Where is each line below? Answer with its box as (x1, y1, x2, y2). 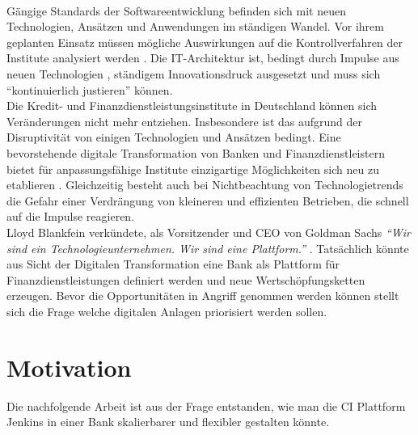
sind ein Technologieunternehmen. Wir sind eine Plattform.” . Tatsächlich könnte (6, 239, 409, 256)
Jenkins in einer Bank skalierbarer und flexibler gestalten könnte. (6, 413, 330, 430)
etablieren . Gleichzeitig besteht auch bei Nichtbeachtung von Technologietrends (6, 176, 403, 193)
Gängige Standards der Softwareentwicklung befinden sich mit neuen (6, 2, 347, 19)
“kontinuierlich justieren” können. (6, 81, 173, 98)
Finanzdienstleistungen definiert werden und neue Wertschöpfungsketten (6, 271, 365, 288)
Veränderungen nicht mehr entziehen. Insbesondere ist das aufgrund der (6, 112, 363, 129)
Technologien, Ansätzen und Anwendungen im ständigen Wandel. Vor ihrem (6, 18, 384, 35)
